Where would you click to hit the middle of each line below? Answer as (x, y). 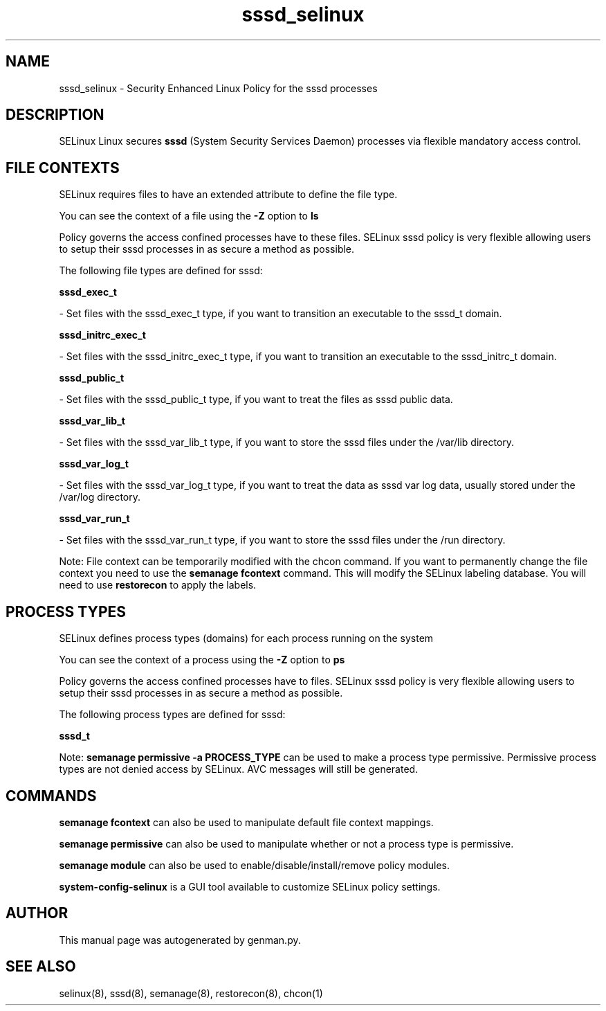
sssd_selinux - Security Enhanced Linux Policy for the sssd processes (218, 88)
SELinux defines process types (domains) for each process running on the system (246, 638)
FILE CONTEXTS (63, 168)
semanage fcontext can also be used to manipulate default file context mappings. (246, 822)
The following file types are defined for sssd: (161, 271)
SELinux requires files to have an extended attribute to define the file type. (228, 195)
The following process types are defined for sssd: (172, 715)
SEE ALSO (41, 967)
